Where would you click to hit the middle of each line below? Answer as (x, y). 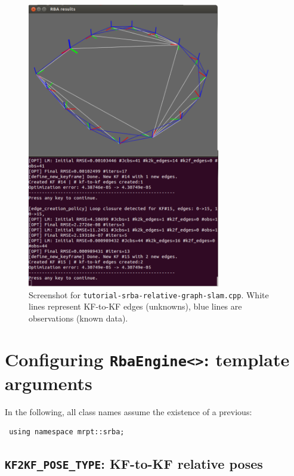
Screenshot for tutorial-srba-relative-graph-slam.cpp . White (149, 294)
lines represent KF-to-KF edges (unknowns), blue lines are (135, 306)
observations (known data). (78, 318)
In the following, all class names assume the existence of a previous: (129, 411)
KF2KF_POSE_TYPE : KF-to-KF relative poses (134, 464)
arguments (49, 383)
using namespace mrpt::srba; (67, 432)
